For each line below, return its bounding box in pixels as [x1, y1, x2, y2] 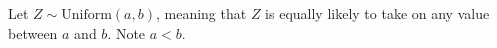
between [8, 22, 58, 43]
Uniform [61, 8, 112, 22]
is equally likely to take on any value [265, 3, 490, 23]
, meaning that [155, 3, 247, 23]
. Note [107, 22, 146, 43]
